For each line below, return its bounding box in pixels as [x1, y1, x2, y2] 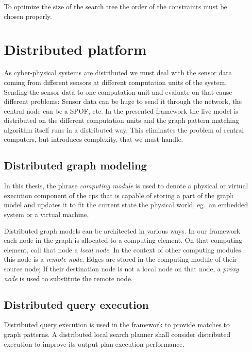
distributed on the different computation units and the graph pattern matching [4, 115, 239, 125]
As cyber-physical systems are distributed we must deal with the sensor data [4, 67, 232, 78]
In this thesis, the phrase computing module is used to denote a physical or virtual [4, 181, 248, 191]
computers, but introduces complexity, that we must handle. [4, 134, 183, 144]
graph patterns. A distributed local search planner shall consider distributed [4, 329, 231, 339]
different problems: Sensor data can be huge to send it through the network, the [4, 96, 242, 106]
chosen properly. [4, 11, 52, 21]
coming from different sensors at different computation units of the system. [4, 77, 227, 87]
